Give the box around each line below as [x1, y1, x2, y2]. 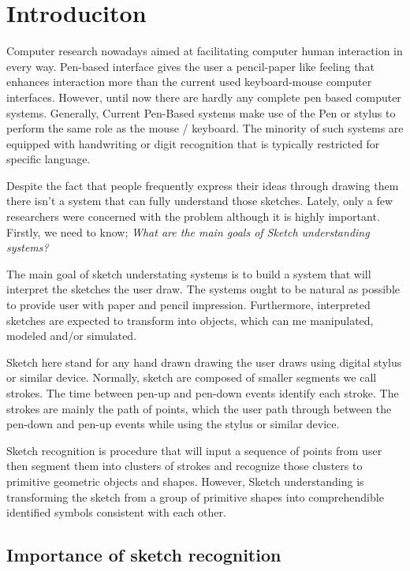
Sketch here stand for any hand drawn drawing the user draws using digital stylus [6, 353, 402, 370]
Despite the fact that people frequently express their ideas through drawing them [6, 177, 399, 193]
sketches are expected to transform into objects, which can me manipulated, [6, 312, 374, 328]
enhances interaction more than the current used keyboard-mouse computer [6, 73, 372, 90]
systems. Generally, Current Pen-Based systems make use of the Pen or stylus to [6, 104, 396, 121]
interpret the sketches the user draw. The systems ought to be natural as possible [6, 281, 400, 297]
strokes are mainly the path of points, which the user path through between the [6, 400, 392, 416]
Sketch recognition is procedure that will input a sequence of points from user [6, 442, 382, 458]
